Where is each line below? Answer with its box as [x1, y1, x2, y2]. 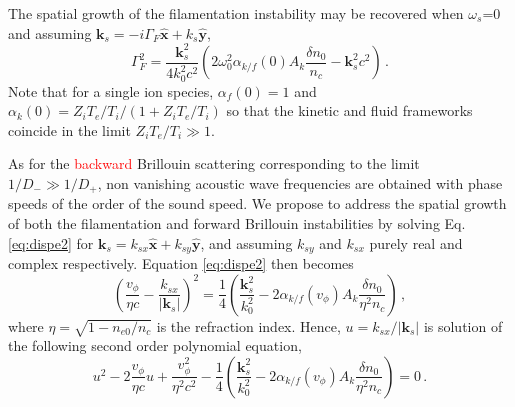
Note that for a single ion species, [8, 80, 214, 101]
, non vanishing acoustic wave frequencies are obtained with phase [97, 172, 503, 193]
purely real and [369, 232, 463, 253]
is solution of [423, 315, 503, 336]
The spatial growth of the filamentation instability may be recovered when [8, 3, 464, 23]
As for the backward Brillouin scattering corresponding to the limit [8, 153, 420, 174]
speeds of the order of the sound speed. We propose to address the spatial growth [8, 193, 507, 214]
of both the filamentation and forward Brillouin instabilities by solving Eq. [8, 212, 466, 233]
